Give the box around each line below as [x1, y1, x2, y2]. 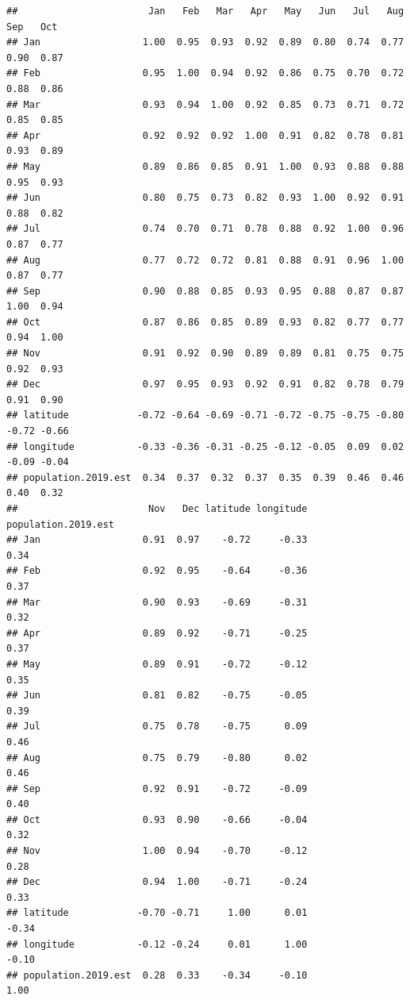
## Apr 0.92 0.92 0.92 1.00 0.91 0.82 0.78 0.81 [6, 129, 404, 141]
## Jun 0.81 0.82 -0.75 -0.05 [6, 690, 308, 702]
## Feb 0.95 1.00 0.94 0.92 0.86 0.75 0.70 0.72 [6, 67, 404, 79]
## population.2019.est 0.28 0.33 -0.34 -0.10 [6, 969, 308, 981]
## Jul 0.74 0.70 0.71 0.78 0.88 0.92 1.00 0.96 [6, 223, 404, 235]
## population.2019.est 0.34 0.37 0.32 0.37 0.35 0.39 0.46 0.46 [6, 471, 404, 483]
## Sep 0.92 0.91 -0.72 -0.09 [6, 783, 308, 794]
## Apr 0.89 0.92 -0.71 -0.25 [6, 627, 308, 639]
